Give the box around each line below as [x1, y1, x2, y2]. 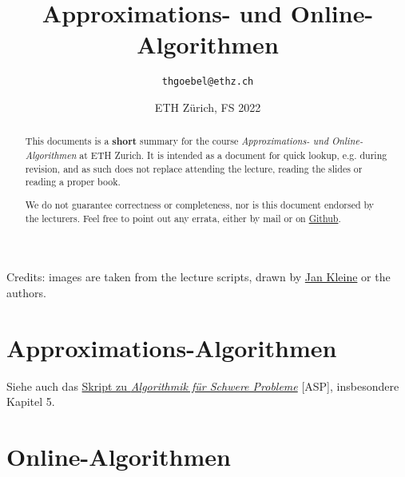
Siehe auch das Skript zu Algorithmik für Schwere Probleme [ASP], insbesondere [6, 377, 399, 394]
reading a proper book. [25, 175, 121, 189]
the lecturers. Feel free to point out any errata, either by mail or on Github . [25, 211, 341, 225]
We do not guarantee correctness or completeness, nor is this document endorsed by [25, 197, 375, 211]
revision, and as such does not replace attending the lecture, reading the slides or [25, 161, 363, 175]
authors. [6, 284, 46, 300]
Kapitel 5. [6, 393, 55, 410]
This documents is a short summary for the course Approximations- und [25, 134, 328, 149]
